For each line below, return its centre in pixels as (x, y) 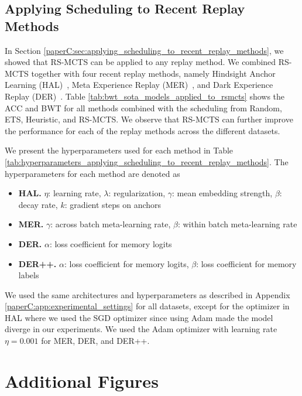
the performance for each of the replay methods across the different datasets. (143, 130)
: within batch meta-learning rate (237, 224)
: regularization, (137, 193)
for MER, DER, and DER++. (95, 341)
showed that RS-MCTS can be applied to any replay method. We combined (140, 62)
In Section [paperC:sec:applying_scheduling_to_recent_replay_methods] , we (144, 50)
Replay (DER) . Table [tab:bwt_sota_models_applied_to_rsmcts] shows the (145, 96)
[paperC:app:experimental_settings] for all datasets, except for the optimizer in (147, 306)
